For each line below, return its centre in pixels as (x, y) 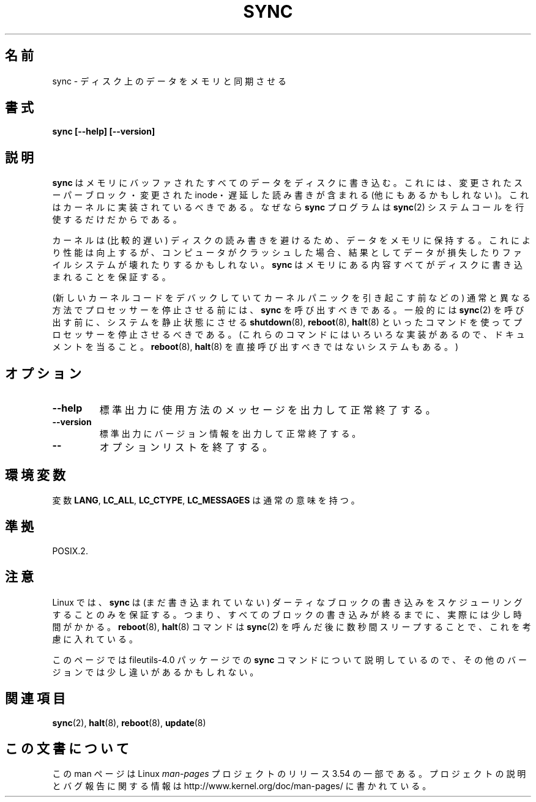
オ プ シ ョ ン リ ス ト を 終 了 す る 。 (186, 447)
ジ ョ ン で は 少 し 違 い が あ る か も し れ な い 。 (155, 672)
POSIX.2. (70, 551)
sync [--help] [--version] (104, 132)
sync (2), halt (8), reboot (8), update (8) (129, 722)
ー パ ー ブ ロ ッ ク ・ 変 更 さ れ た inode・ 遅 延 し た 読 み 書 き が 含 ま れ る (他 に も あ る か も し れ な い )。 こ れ (290, 195)
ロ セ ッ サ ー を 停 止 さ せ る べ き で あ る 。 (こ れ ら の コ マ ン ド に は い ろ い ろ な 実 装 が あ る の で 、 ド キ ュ (288, 335)
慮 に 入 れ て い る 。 (95, 639)
